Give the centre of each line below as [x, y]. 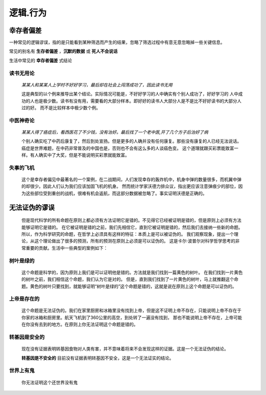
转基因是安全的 [27, 337]
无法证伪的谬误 [32, 207]
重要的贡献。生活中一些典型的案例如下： [66, 248]
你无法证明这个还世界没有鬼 [50, 382]
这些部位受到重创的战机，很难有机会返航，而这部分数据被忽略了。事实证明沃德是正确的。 [116, 193]
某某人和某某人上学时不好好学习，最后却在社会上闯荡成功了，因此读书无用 [97, 85]
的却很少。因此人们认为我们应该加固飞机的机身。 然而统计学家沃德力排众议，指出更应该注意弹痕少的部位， [130, 186]
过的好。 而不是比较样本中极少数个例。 [61, 108]
